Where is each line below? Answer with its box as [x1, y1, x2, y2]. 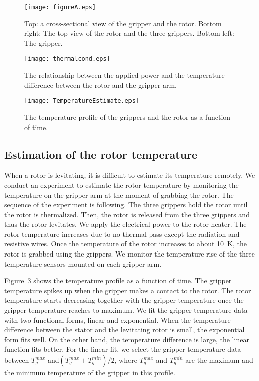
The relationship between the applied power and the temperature [24, 70, 225, 80]
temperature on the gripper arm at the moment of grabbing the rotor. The [4, 189, 234, 200]
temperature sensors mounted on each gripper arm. [4, 258, 162, 269]
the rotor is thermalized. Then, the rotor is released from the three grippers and [4, 209, 250, 219]
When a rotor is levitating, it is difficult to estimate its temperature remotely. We [4, 170, 255, 180]
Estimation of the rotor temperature [4, 146, 198, 162]
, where [114, 355, 137, 365]
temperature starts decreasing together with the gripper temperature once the [4, 295, 244, 305]
